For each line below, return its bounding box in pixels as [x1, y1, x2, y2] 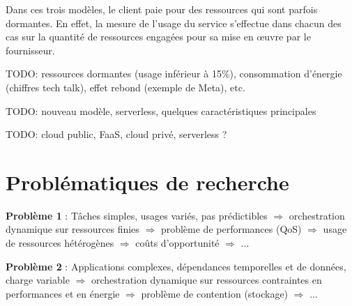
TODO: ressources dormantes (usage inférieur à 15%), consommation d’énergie [6, 66, 342, 81]
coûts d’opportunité [135, 236, 220, 250]
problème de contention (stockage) [141, 286, 289, 300]
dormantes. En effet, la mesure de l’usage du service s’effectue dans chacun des [6, 15, 342, 30]
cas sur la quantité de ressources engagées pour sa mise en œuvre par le [6, 29, 311, 44]
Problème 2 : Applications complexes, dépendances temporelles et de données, [6, 259, 346, 273]
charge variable [6, 273, 70, 287]
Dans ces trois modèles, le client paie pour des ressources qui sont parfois [6, 2, 318, 16]
